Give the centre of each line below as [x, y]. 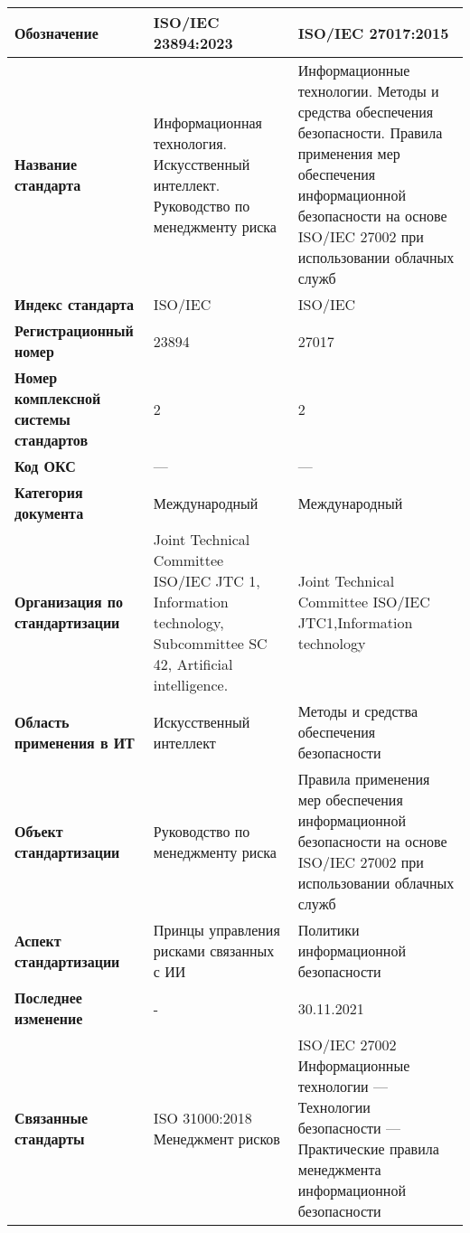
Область [42, 721]
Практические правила [368, 1148]
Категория [49, 492]
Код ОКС [45, 466]
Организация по [69, 602]
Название [46, 164]
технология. [190, 143]
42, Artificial [193, 664]
